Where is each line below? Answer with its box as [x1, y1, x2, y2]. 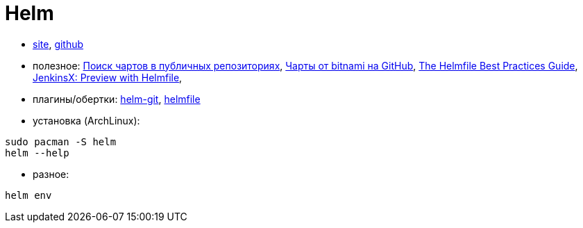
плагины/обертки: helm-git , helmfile [33, 92, 201, 105]
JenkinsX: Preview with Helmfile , [33, 71, 183, 83]
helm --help [5, 147, 69, 158]
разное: [33, 168, 69, 180]
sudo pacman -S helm [5, 136, 117, 147]
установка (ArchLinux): [33, 114, 140, 127]
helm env [5, 189, 52, 201]
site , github [33, 38, 84, 50]
